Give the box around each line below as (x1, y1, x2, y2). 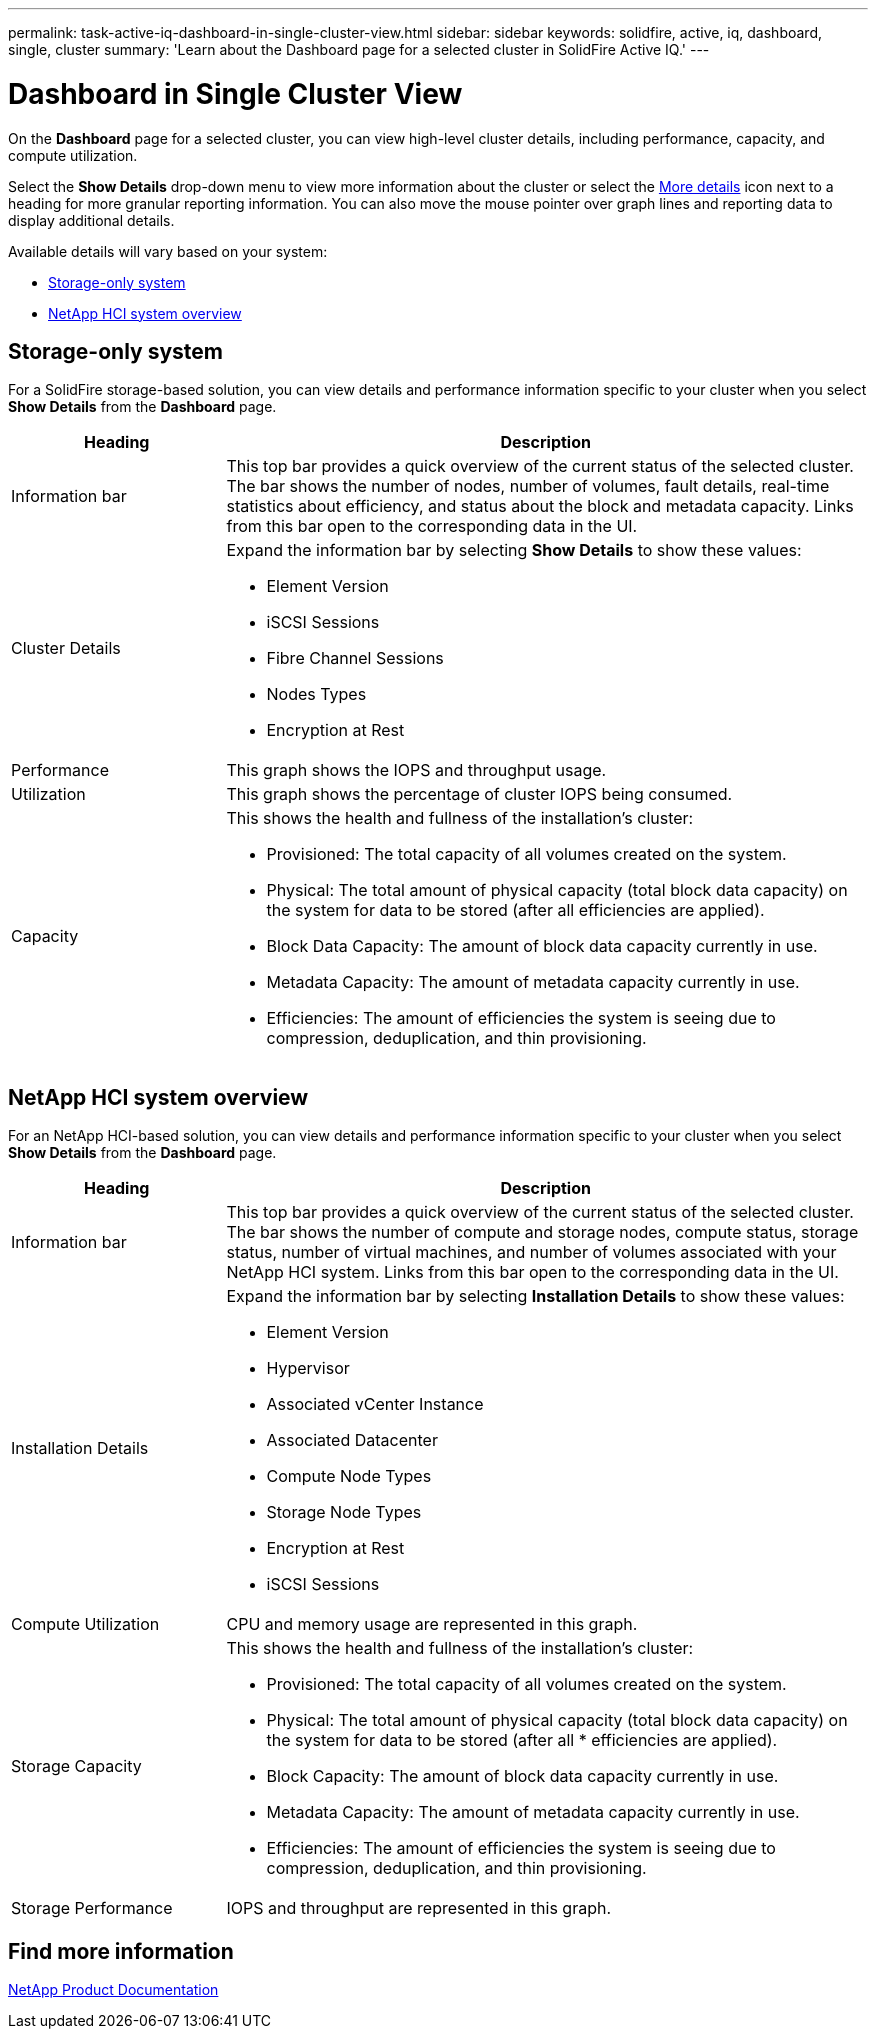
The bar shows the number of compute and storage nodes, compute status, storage (226, 1222, 859, 1243)
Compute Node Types (266, 1466, 432, 1487)
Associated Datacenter (266, 1430, 438, 1451)
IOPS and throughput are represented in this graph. (226, 1898, 612, 1919)
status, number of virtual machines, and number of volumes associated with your (226, 1242, 837, 1263)
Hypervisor (266, 1358, 350, 1379)
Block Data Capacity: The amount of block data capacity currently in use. (266, 936, 818, 957)
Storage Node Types (266, 1502, 422, 1523)
